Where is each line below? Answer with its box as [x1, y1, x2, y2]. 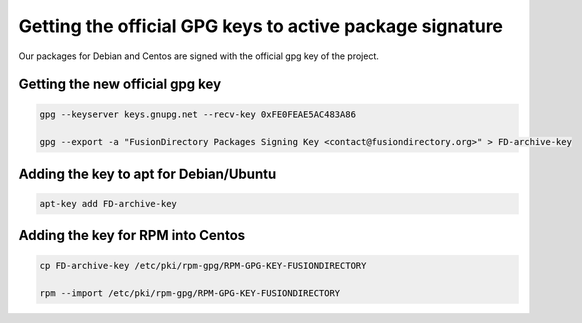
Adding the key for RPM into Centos [18, 227, 246, 244]
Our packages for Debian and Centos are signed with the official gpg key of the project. [18, 50, 379, 62]
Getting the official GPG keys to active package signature [18, 15, 504, 37]
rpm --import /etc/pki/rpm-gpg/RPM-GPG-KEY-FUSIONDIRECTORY [39, 288, 341, 299]
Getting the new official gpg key [18, 76, 222, 93]
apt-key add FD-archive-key [39, 198, 177, 209]
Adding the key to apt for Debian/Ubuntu [18, 165, 277, 182]
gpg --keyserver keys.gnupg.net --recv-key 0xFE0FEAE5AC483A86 [39, 108, 357, 120]
